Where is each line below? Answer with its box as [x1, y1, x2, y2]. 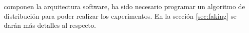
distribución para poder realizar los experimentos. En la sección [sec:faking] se [4, 11, 237, 21]
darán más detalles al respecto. [4, 20, 96, 30]
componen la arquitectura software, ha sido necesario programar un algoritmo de [4, 1, 245, 11]
